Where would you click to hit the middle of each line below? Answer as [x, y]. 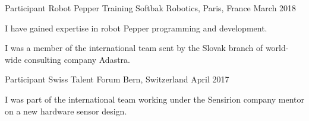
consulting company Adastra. [77, 59]
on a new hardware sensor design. [66, 111]
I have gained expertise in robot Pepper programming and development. [136, 28]
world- [277, 48]
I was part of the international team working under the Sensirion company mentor [155, 99]
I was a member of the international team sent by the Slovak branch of [134, 48]
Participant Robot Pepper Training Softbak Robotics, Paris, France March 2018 [151, 8]
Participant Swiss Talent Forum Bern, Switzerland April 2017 [117, 79]
